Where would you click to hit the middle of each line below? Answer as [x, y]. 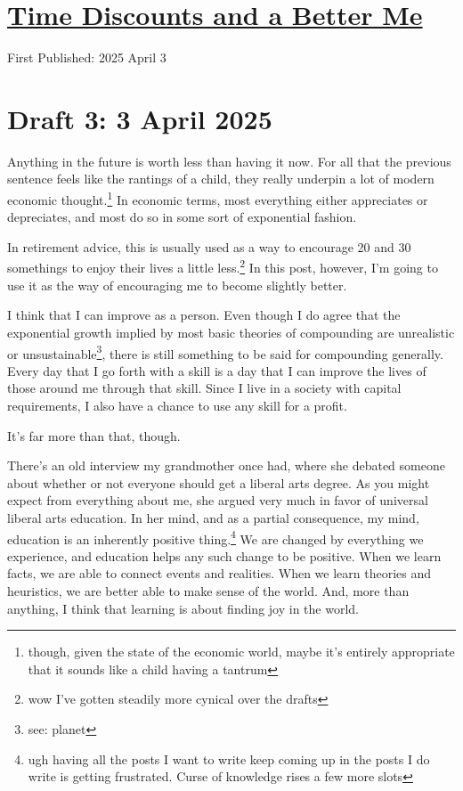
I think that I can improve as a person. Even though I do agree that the [204, 315]
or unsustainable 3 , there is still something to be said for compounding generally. [225, 352]
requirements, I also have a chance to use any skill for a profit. [177, 405]
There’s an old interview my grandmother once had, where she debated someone [226, 465]
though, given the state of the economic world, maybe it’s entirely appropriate [241, 652]
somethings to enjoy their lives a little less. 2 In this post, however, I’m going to [223, 266]
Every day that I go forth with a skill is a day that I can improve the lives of [217, 370]
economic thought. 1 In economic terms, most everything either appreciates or [218, 198]
